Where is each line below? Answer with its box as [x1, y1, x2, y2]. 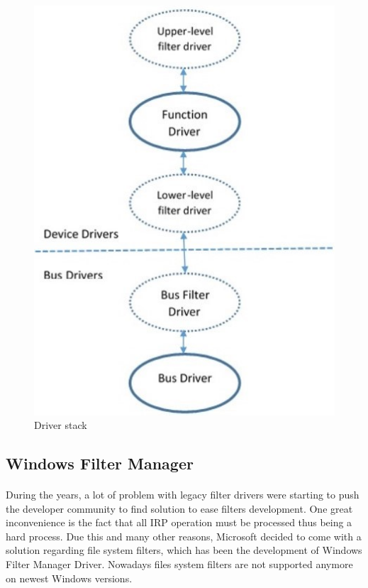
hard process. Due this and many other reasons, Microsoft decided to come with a [6, 528, 362, 543]
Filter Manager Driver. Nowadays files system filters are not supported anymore [6, 557, 353, 572]
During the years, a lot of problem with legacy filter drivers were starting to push [6, 487, 359, 502]
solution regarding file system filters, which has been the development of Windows [6, 543, 362, 557]
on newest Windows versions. [6, 570, 133, 585]
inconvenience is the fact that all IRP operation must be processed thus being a [6, 515, 352, 530]
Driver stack [34, 418, 87, 432]
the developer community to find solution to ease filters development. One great [6, 501, 353, 516]
